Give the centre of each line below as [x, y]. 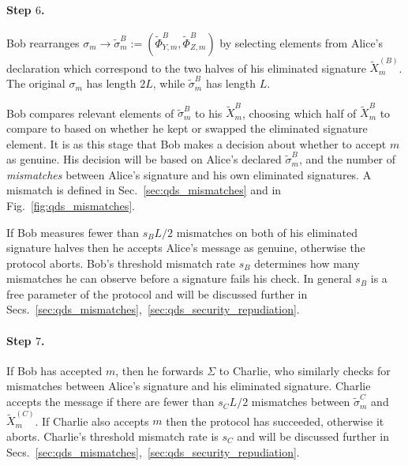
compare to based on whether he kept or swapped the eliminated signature [187, 128]
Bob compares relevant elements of [90, 113]
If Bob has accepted [54, 370]
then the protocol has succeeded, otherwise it [275, 421]
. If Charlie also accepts [92, 421]
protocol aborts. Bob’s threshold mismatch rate [121, 263]
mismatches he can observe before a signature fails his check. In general [179, 278]
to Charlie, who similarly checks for [305, 370]
